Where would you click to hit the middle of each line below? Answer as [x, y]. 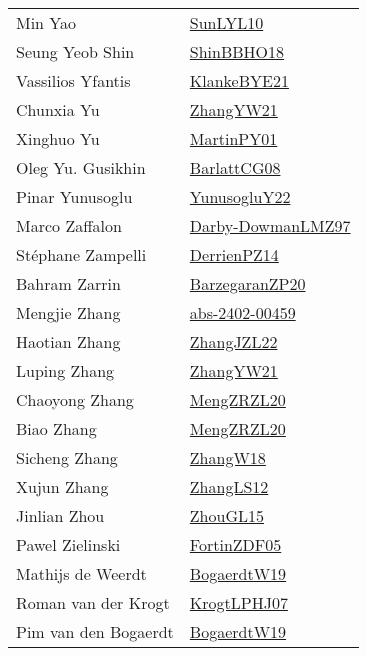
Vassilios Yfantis [73, 80]
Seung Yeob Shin [75, 51]
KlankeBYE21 [239, 80]
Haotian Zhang [68, 341]
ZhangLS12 [229, 486]
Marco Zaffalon [69, 225]
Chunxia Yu [58, 109]
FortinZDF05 [235, 544]
